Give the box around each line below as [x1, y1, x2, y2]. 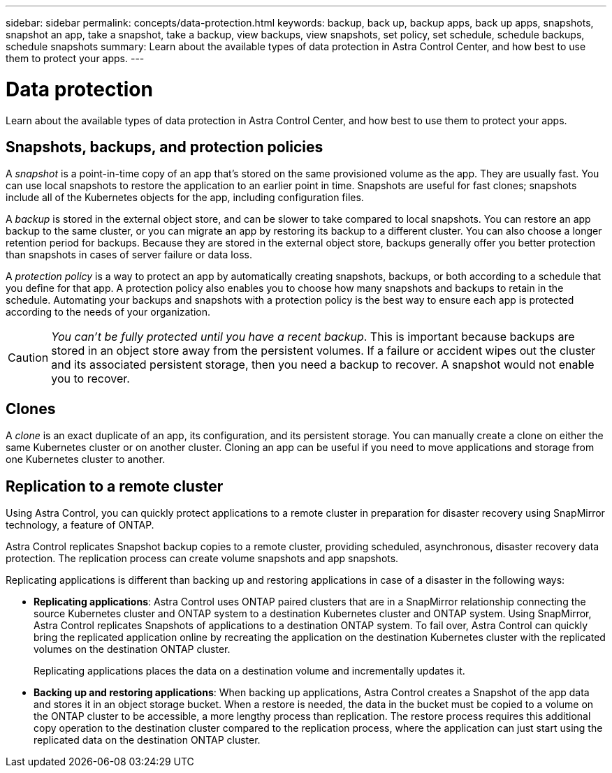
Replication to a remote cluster [6, 477, 224, 495]
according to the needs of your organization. [6, 306, 211, 318]
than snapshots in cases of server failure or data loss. [6, 249, 252, 261]
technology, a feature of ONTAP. [6, 519, 154, 531]
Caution [8, 351, 49, 365]
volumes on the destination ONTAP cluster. [34, 643, 231, 656]
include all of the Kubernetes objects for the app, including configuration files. [6, 191, 364, 204]
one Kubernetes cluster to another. [6, 453, 166, 466]
